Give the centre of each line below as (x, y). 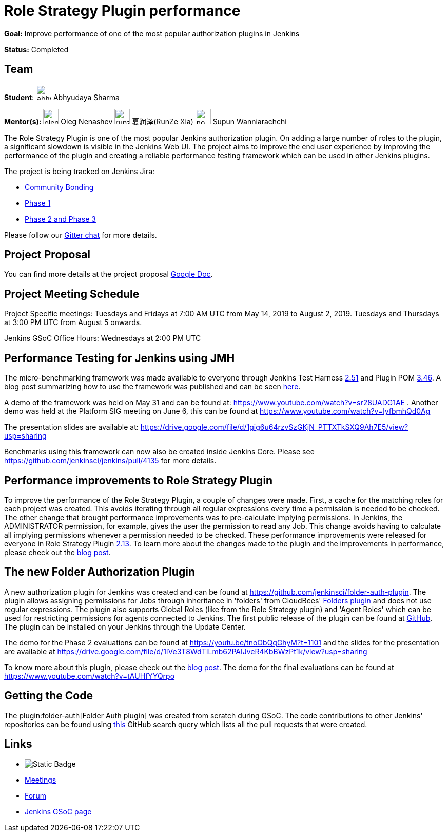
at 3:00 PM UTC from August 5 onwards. (73, 322)
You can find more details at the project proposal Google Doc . (109, 274)
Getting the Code (48, 696)
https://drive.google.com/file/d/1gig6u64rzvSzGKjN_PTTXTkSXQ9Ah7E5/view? (274, 427)
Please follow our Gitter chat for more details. (81, 235)
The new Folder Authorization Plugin (100, 572)
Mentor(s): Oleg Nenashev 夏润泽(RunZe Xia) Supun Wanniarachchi (145, 121)
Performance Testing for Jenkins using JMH (120, 358)
